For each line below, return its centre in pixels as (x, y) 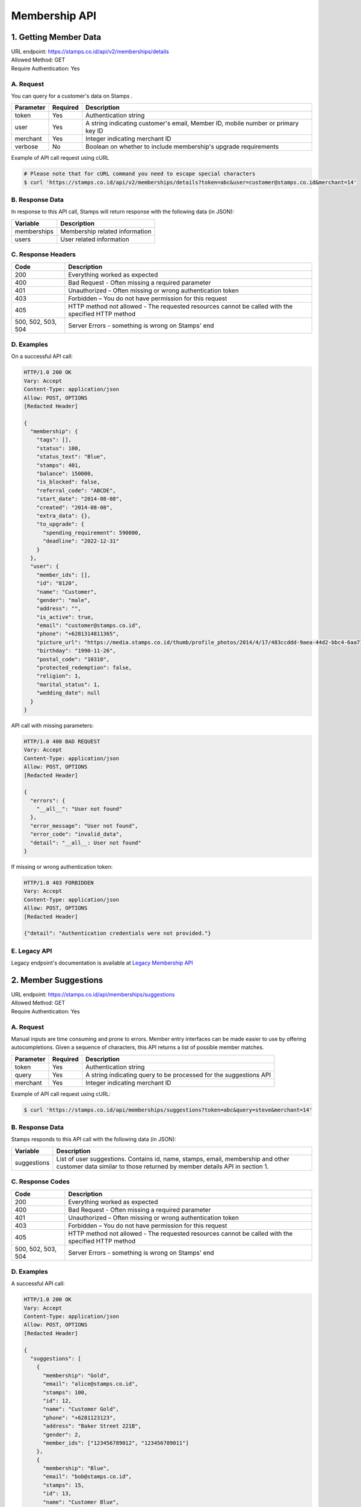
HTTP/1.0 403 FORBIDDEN (59, 883)
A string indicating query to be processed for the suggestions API (178, 1075)
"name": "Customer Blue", (81, 1502)
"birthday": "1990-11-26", (76, 651)
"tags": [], (54, 440)
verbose (26, 146)
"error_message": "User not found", (84, 826)
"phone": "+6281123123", (80, 1417)
